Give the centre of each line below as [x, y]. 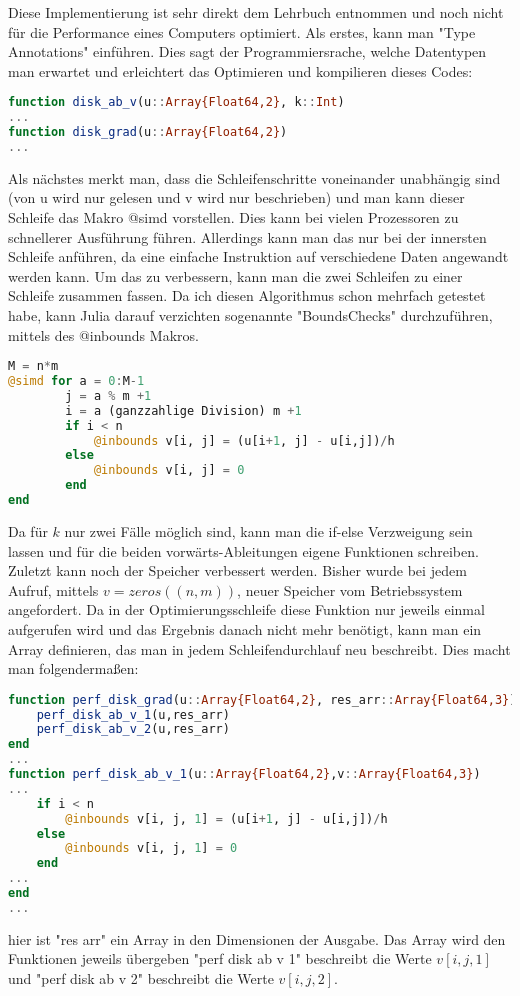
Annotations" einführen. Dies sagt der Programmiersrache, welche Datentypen [247, 51]
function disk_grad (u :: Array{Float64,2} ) [148, 132]
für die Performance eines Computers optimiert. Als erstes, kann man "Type [242, 31]
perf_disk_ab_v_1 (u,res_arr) [133, 714]
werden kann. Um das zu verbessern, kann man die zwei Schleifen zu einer [235, 275]
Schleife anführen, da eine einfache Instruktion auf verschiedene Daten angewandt [258, 256]
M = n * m [33, 366]
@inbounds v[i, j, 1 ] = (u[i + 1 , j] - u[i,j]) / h [226, 818]
